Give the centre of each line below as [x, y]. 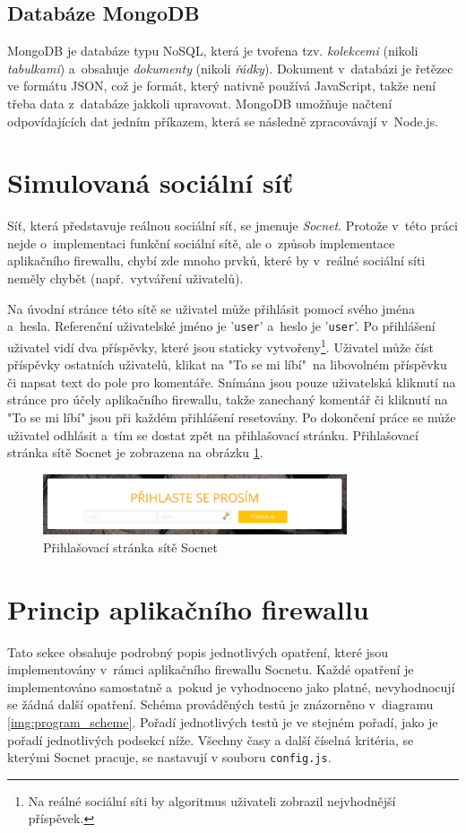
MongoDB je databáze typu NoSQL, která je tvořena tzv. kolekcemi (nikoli [213, 51]
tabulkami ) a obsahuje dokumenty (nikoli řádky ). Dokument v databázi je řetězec [230, 68]
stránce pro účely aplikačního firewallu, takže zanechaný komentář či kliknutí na [228, 399]
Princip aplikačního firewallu [188, 608]
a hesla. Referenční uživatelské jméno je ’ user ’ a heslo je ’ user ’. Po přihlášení [221, 326]
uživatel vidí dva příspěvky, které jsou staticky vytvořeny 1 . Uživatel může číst [221, 345]
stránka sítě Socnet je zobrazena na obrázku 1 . [135, 452]
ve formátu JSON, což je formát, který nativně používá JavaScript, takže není [222, 86]
